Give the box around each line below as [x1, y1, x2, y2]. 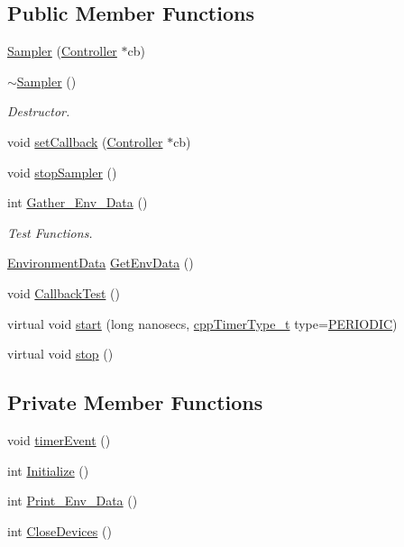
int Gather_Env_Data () [7, 193, 148, 212]
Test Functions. [7, 223, 93, 242]
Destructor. [7, 102, 70, 121]
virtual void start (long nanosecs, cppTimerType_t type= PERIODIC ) [7, 314, 398, 333]
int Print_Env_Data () [7, 491, 138, 510]
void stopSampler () [7, 162, 117, 181]
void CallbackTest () [7, 283, 120, 302]
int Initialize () [7, 460, 89, 479]
